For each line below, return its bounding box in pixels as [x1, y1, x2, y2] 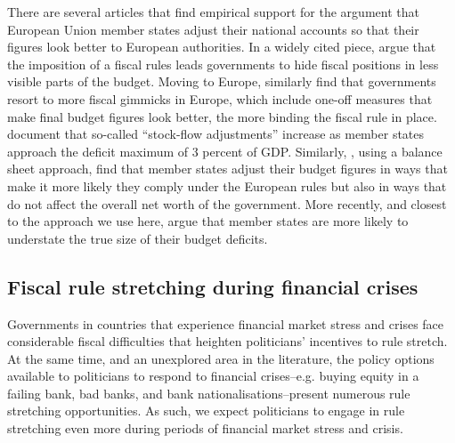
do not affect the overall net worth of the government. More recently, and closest [7, 194, 447, 213]
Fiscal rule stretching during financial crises [7, 272, 418, 300]
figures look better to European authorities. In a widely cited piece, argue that [7, 37, 436, 56]
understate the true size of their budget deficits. [7, 229, 268, 247]
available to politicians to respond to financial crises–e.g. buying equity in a [7, 366, 419, 385]
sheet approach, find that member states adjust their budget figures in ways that [7, 159, 448, 178]
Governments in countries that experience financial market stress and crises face [7, 314, 444, 333]
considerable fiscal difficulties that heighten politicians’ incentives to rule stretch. [7, 332, 448, 350]
